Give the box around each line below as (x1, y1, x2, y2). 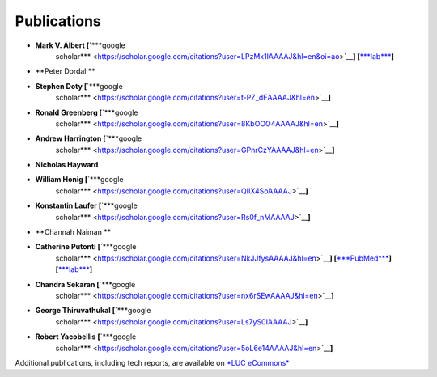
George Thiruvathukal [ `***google (35, 306, 151, 316)
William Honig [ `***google (35, 175, 124, 184)
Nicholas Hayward (35, 160, 99, 170)
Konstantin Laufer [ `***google (35, 201, 138, 210)
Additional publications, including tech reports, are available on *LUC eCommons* (15, 358, 291, 367)
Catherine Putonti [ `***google (35, 242, 137, 252)
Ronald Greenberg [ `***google (35, 108, 138, 117)
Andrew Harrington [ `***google (35, 133, 142, 143)
